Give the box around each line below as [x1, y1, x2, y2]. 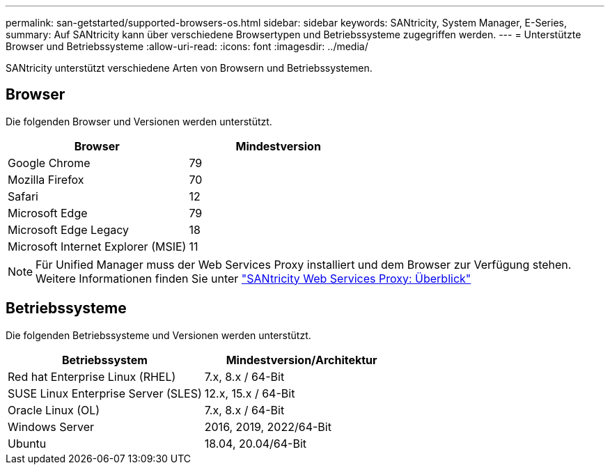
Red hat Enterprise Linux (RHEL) [8, 369, 176, 384]
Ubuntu [8, 436, 47, 451]
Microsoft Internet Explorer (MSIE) [8, 239, 187, 253]
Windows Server [8, 419, 95, 434]
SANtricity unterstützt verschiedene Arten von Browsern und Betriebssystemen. [6, 62, 373, 74]
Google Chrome [8, 155, 91, 170]
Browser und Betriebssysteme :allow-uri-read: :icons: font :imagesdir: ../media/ [6, 40, 368, 52]
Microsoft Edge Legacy [8, 222, 130, 237]
